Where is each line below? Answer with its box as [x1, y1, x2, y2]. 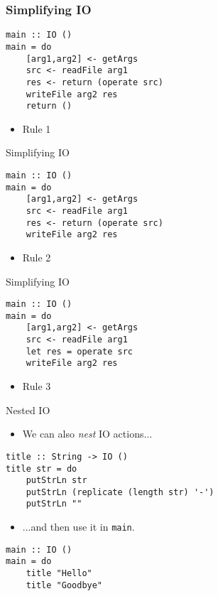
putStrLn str [26, 475, 87, 486]
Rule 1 [22, 121, 51, 136]
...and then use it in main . [22, 519, 135, 534]
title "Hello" [26, 568, 92, 579]
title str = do [6, 463, 77, 474]
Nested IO [6, 402, 50, 417]
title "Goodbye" [26, 580, 103, 590]
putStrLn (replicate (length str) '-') [26, 487, 214, 497]
